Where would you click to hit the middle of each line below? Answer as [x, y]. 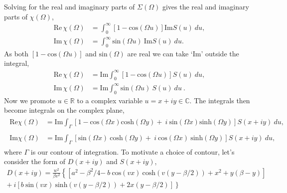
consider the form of [35, 161]
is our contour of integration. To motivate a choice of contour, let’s [133, 151]
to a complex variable [110, 100]
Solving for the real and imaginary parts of [70, 6]
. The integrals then [220, 100]
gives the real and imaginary [206, 6]
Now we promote [30, 100]
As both [16, 53]
